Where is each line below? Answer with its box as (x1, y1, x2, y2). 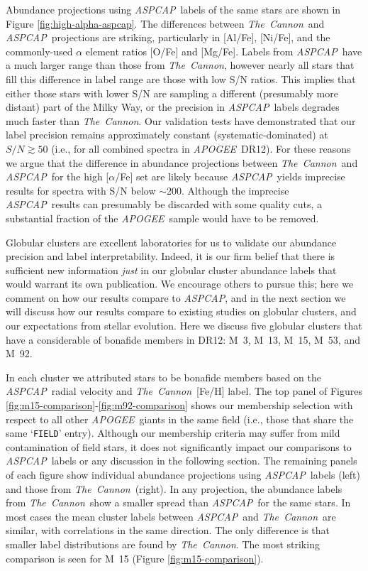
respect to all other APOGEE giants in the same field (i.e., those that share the (6, 411, 354, 426)
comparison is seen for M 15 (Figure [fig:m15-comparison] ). (6, 550, 264, 565)
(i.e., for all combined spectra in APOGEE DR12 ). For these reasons (51, 141, 351, 156)
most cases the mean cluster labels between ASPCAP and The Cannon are (6, 509, 336, 523)
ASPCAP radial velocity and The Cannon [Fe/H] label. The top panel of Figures (6, 384, 362, 398)
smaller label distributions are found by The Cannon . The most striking (6, 537, 320, 552)
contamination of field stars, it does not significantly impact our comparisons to (6, 439, 352, 454)
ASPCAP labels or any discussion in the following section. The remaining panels (6, 453, 357, 468)
